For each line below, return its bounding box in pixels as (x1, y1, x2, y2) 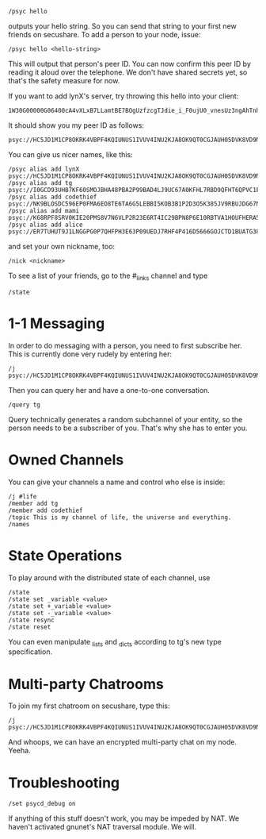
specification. (8, 647, 53, 656)
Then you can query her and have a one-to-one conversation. (8, 385, 210, 394)
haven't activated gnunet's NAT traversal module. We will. (8, 822, 196, 832)
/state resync (8, 616, 55, 624)
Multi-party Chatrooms (8, 675, 164, 693)
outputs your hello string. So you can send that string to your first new (8, 21, 237, 31)
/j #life (8, 492, 37, 500)
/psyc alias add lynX (8, 165, 80, 173)
